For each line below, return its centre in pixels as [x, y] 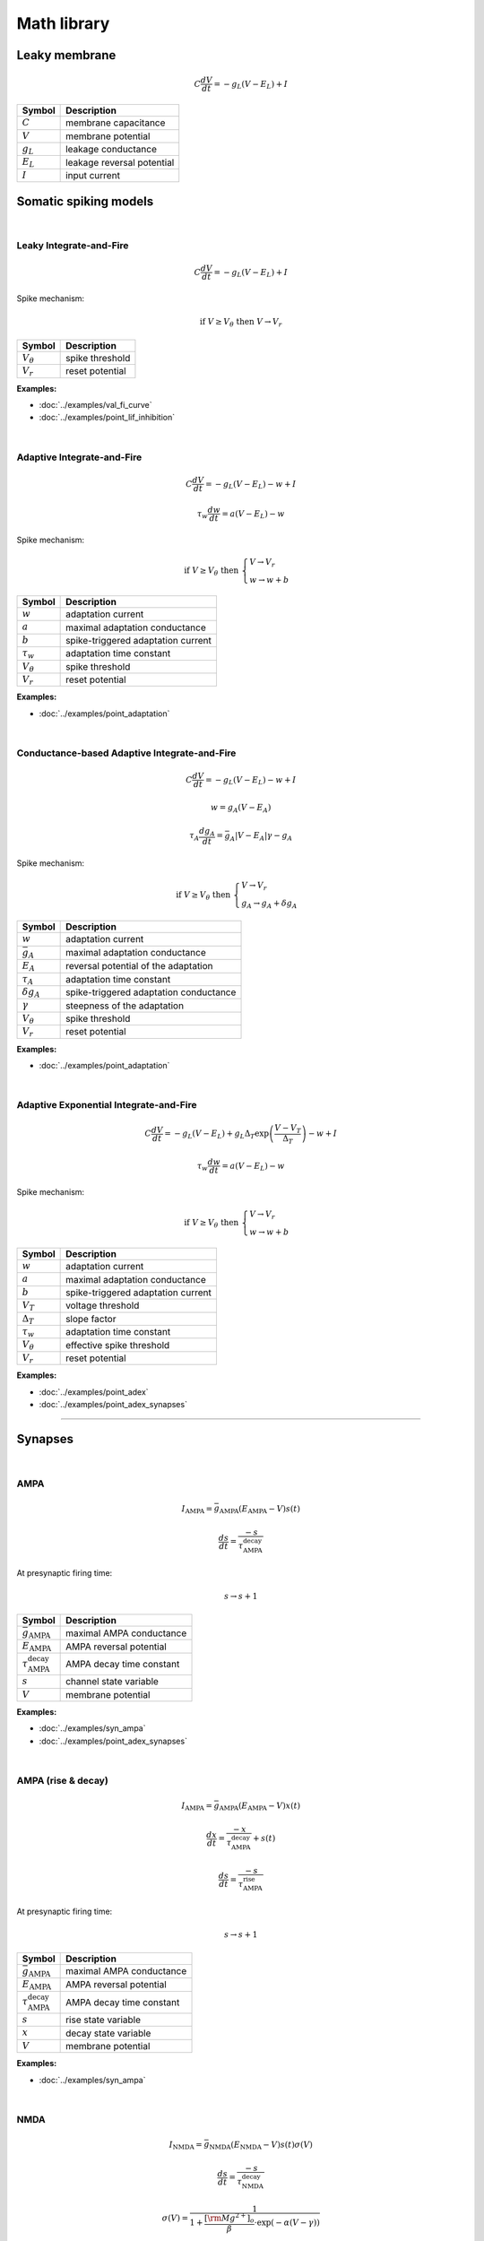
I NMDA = [186, 2145]
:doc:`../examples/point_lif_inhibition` [107, 418]
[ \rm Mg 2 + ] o [229, 2218]
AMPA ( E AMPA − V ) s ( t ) [259, 1510]
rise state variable [104, 2020]
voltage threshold [103, 1306]
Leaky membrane [66, 55]
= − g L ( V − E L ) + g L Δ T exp [216, 1135]
